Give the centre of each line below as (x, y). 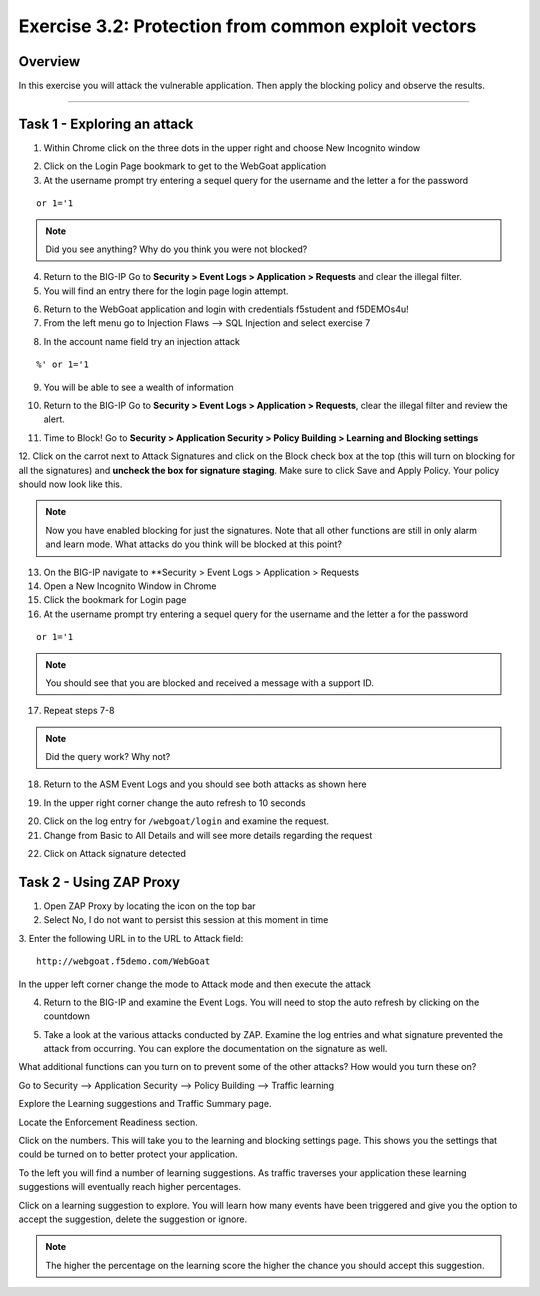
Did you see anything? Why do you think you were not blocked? (176, 249)
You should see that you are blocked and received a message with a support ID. (209, 682)
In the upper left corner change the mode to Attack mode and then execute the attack (195, 984)
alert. (54, 419)
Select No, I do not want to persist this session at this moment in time (186, 920)
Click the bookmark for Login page (115, 600)
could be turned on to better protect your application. (128, 1154)
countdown (66, 1016)
